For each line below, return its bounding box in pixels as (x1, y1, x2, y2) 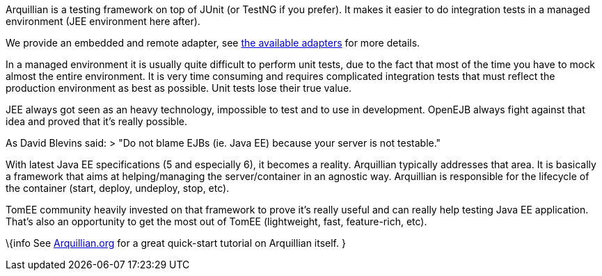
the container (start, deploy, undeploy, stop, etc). (6, 182, 230, 194)
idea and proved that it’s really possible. (6, 115, 187, 127)
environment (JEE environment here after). (6, 15, 200, 27)
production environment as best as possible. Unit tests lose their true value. (6, 82, 352, 94)
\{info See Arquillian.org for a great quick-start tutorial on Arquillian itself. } (6, 237, 346, 249)
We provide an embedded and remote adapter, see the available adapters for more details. (6, 37, 420, 49)
